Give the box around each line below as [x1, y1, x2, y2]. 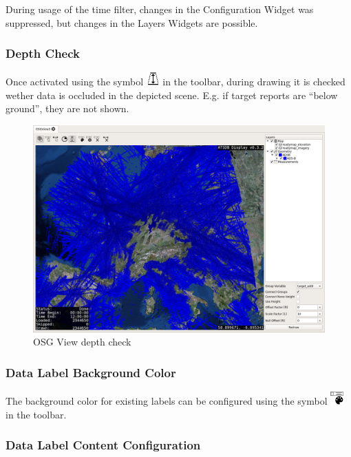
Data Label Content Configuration [6, 436, 201, 454]
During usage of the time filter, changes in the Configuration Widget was [6, 2, 314, 16]
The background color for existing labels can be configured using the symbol [6, 393, 328, 407]
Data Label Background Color [6, 363, 176, 381]
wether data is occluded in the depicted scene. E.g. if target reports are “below [6, 87, 338, 102]
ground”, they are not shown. [6, 101, 129, 116]
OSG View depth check [33, 334, 131, 349]
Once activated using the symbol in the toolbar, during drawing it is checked [6, 74, 345, 89]
